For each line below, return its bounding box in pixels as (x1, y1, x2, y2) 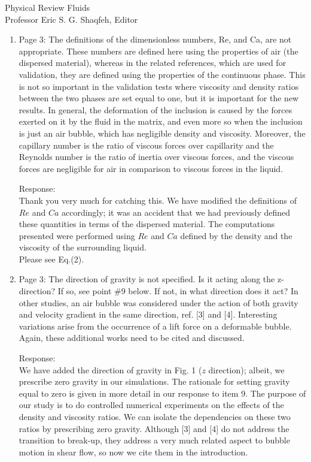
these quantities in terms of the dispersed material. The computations (19, 218, 275, 230)
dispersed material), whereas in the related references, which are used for (19, 56, 286, 69)
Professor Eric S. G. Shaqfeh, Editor (5, 13, 138, 25)
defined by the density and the (180, 229, 292, 241)
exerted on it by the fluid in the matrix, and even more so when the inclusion (19, 115, 303, 128)
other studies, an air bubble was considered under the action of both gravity (19, 296, 298, 309)
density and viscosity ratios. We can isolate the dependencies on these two (19, 410, 291, 422)
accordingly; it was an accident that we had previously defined (61, 206, 291, 218)
